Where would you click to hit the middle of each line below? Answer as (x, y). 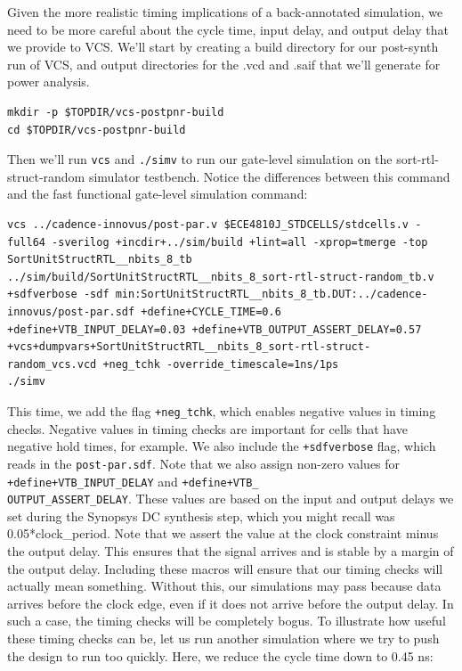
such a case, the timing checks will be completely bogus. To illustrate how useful (227, 621)
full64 (26, 242)
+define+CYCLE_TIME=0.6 (211, 311)
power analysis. (49, 82)
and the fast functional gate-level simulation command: (158, 194)
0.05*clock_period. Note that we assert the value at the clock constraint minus (223, 533)
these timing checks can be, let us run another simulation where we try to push (223, 638)
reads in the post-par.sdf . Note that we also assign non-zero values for (204, 463)
